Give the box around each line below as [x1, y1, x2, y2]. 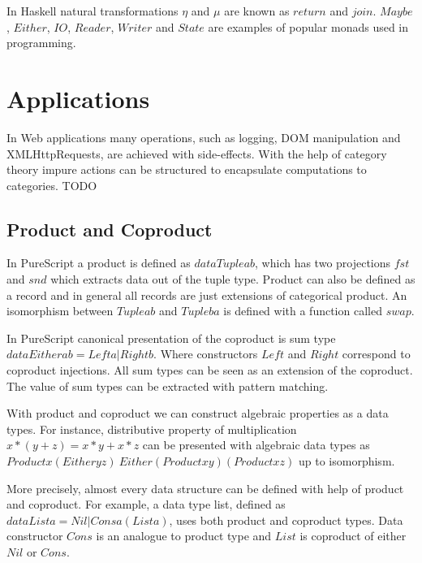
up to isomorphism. [299, 453, 395, 470]
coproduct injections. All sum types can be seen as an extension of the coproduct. [6, 362, 413, 379]
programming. [6, 34, 76, 51]
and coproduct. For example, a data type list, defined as [6, 496, 286, 513]
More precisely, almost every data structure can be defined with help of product [6, 479, 404, 496]
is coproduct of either [299, 527, 407, 544]
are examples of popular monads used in [208, 18, 409, 35]
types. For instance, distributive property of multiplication [6, 420, 297, 437]
